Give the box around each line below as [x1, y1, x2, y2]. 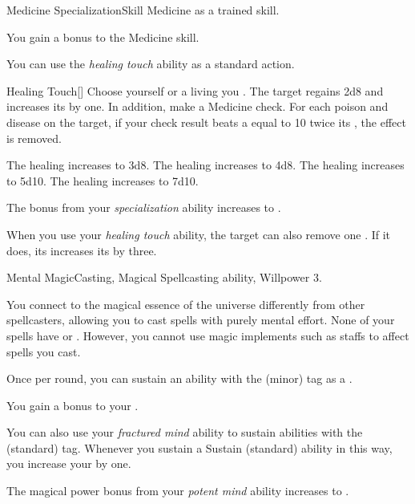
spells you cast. [6, 343, 81, 360]
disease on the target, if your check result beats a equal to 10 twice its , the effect [6, 113, 406, 130]
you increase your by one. [6, 455, 131, 472]
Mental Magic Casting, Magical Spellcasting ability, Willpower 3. [6, 269, 322, 286]
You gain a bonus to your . [6, 396, 139, 413]
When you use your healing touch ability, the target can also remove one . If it [6, 226, 391, 242]
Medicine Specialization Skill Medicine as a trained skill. [6, 2, 280, 18]
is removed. [6, 129, 62, 146]
